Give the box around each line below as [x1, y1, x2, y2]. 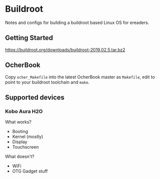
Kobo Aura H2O [5, 108, 43, 114]
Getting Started [5, 34, 53, 42]
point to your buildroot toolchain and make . [5, 79, 90, 85]
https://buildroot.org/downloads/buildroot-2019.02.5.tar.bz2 [5, 46, 126, 52]
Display [12, 139, 28, 145]
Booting [12, 129, 28, 134]
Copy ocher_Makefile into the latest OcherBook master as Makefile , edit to [5, 74, 155, 80]
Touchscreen [12, 144, 39, 150]
